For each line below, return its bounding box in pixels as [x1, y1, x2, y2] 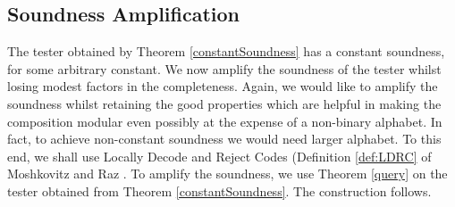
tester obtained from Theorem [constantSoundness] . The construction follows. [7, 181, 432, 200]
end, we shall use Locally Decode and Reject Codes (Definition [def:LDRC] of [7, 146, 432, 165]
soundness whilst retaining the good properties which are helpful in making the [7, 94, 442, 112]
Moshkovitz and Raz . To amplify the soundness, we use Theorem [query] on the [7, 164, 448, 183]
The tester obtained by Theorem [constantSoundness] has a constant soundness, [7, 42, 445, 61]
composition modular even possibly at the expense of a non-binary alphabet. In [7, 112, 442, 130]
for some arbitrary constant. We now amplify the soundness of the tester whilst [7, 59, 442, 78]
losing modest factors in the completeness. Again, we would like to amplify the [7, 77, 438, 95]
